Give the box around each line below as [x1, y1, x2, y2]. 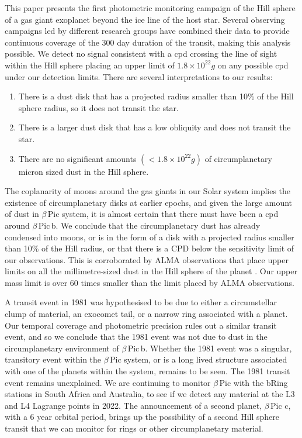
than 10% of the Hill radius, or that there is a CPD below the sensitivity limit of [5, 242, 294, 254]
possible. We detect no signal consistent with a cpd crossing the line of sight [5, 47, 277, 60]
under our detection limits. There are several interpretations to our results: [5, 70, 273, 82]
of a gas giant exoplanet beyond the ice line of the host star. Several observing [5, 13, 285, 25]
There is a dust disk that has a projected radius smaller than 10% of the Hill [18, 90, 294, 102]
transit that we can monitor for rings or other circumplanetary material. [5, 422, 263, 434]
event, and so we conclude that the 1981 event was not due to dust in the [5, 330, 268, 343]
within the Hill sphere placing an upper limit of [5, 58, 175, 71]
